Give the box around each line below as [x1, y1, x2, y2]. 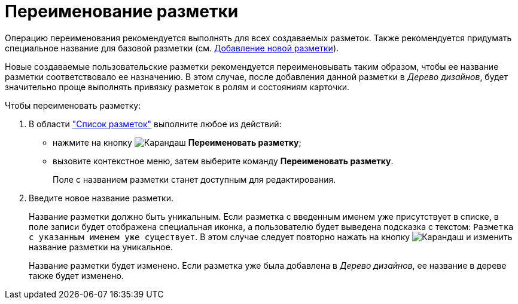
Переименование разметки [5, 1, 239, 22]
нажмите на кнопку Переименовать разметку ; [53, 137, 301, 148]
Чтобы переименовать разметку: [5, 100, 141, 110]
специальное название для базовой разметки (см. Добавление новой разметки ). [5, 42, 339, 53]
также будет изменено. [29, 270, 124, 281]
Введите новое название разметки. [29, 192, 173, 203]
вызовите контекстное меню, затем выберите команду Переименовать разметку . [53, 155, 394, 166]
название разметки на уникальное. [29, 241, 173, 252]
